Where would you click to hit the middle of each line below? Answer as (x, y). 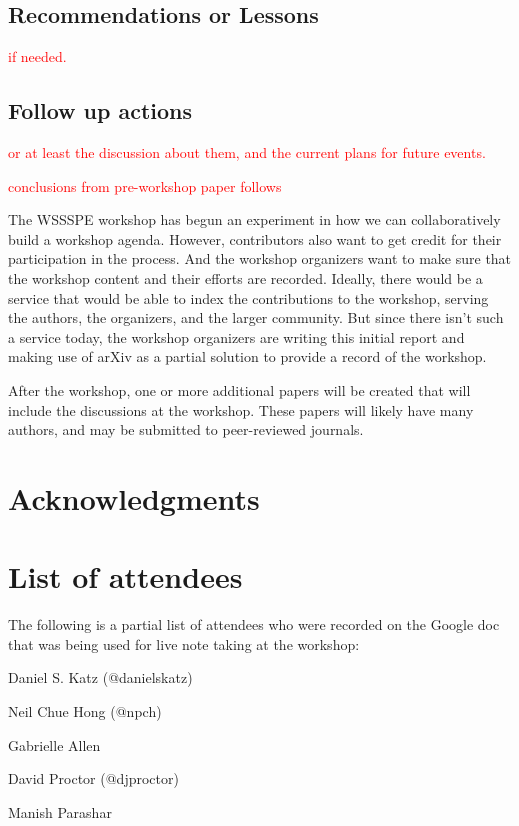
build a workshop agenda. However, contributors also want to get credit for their (255, 238)
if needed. (37, 56)
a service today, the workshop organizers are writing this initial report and (236, 336)
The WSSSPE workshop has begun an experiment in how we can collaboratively (254, 219)
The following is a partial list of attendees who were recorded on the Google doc (254, 624)
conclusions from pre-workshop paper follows (145, 185)
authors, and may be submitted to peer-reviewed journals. (186, 429)
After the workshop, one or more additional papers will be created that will (239, 389)
